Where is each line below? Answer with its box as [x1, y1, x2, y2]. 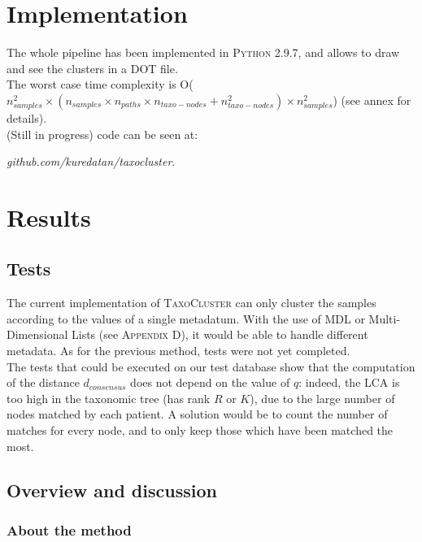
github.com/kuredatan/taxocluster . [7, 153, 176, 170]
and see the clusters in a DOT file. [7, 59, 178, 76]
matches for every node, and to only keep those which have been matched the [7, 422, 394, 439]
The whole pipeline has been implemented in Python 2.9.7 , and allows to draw [7, 44, 400, 61]
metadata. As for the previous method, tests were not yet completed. [7, 342, 350, 359]
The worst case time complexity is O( [7, 76, 194, 93]
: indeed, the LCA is [298, 374, 400, 391]
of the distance [7, 374, 80, 391]
